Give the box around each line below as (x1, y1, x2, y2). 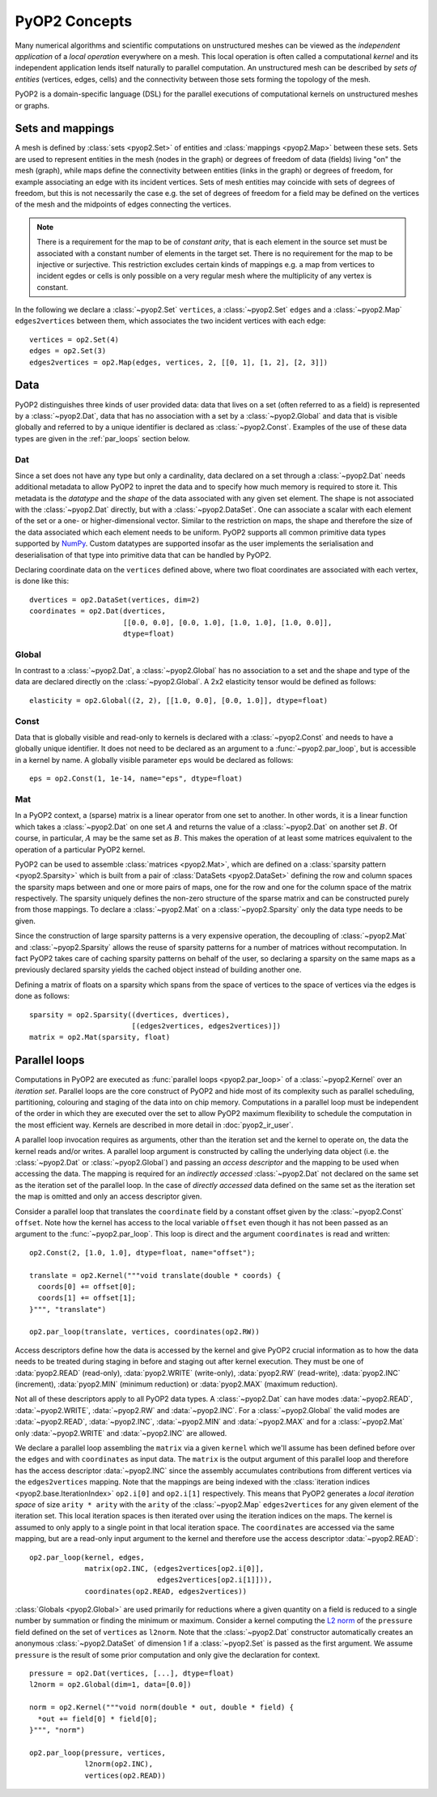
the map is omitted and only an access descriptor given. (15, 1191, 202, 1202)
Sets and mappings (15, 121, 115, 135)
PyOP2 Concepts (15, 12, 133, 30)
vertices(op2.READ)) (84, 1770, 166, 1780)
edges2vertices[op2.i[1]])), (156, 1575, 273, 1585)
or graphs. (15, 100, 50, 110)
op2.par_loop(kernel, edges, (29, 1552, 145, 1562)
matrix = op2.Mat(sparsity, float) (29, 1033, 171, 1042)
